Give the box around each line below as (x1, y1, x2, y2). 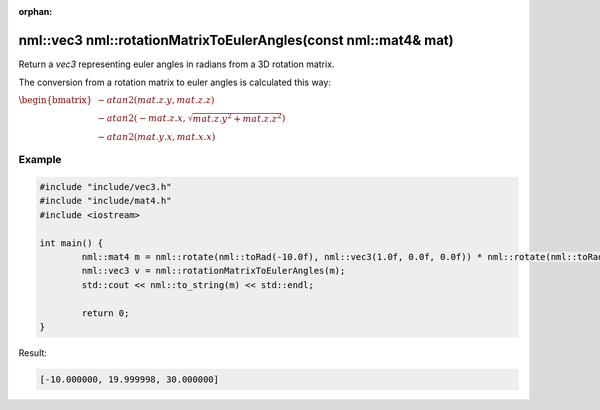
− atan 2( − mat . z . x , (97, 112, 187, 124)
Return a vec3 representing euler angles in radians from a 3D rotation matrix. (18, 58, 335, 70)
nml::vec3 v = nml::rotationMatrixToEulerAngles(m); (81, 265, 346, 277)
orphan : (18, 6, 53, 17)
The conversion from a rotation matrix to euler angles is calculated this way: (18, 76, 332, 89)
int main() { (39, 237, 104, 249)
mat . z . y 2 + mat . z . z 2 (192, 111, 282, 125)
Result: (18, 346, 47, 359)
